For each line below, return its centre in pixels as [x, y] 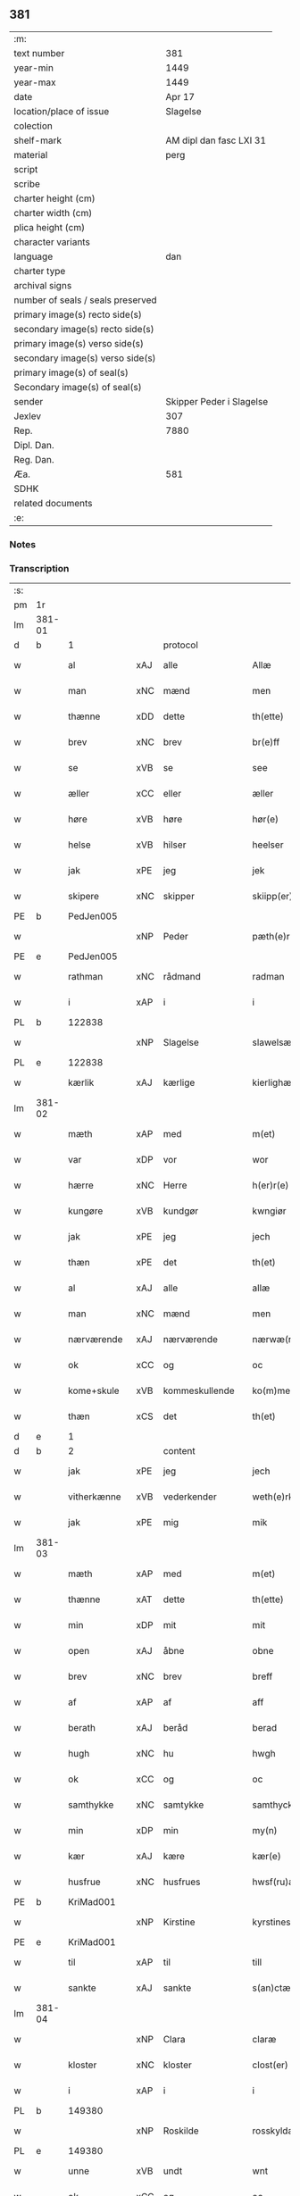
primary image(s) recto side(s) [78, 314]
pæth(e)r [271, 937]
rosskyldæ [274, 2131]
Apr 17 [180, 96]
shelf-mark [38, 140]
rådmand [182, 977]
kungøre [86, 1211]
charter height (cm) [54, 198]
